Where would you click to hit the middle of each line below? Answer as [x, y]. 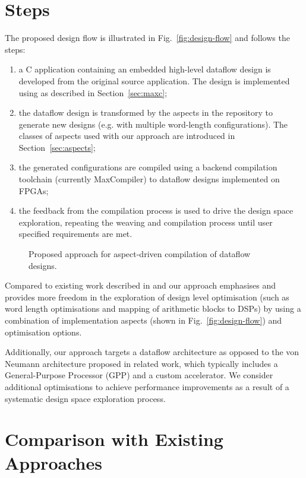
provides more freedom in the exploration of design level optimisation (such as [147, 297]
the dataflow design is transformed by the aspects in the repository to [146, 113]
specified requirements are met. [75, 234]
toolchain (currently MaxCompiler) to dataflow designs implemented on [149, 179]
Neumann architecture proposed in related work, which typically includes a [141, 363]
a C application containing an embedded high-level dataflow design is [145, 69]
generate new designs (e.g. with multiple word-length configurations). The [153, 124]
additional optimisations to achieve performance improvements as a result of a [147, 386]
